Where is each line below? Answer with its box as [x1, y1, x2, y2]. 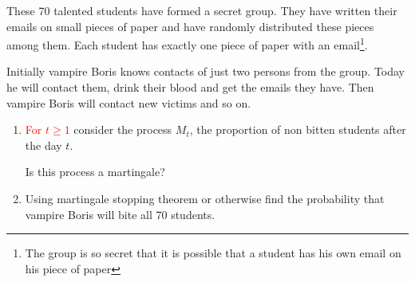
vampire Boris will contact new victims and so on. [6, 94, 251, 111]
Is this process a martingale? [25, 163, 165, 180]
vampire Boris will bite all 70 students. [25, 206, 215, 222]
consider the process [73, 121, 172, 138]
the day [25, 136, 62, 153]
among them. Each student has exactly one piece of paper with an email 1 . [6, 34, 368, 53]
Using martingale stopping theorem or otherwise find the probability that [25, 190, 385, 206]
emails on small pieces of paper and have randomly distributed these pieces [6, 18, 374, 34]
